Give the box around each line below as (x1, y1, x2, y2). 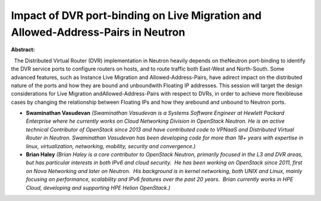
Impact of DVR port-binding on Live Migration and (11, 9, 262, 22)
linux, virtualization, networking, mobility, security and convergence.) (26, 142, 196, 149)
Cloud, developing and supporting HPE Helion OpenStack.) (26, 184, 171, 191)
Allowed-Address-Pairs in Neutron (11, 25, 185, 39)
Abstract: (11, 46, 35, 53)
